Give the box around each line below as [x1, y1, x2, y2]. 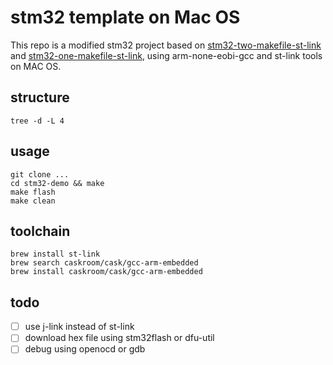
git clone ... [10, 169, 70, 180]
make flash [10, 187, 56, 197]
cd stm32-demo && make [10, 178, 105, 188]
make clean [10, 196, 56, 206]
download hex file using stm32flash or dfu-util [24, 332, 215, 344]
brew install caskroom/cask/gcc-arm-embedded [10, 267, 203, 277]
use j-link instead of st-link [24, 321, 135, 333]
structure [10, 89, 70, 106]
